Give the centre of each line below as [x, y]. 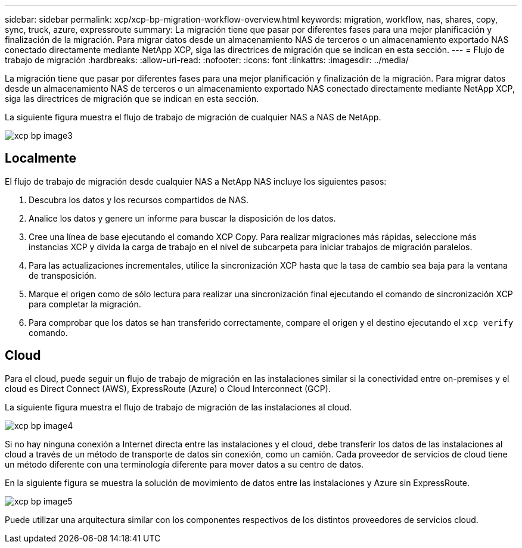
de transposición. [63, 275]
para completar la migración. [85, 304]
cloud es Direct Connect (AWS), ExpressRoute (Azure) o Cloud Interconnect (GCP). [168, 388]
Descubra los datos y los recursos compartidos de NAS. [139, 200]
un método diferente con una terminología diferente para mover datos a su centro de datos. [184, 464]
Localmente [41, 158]
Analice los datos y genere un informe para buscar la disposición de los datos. [182, 218]
